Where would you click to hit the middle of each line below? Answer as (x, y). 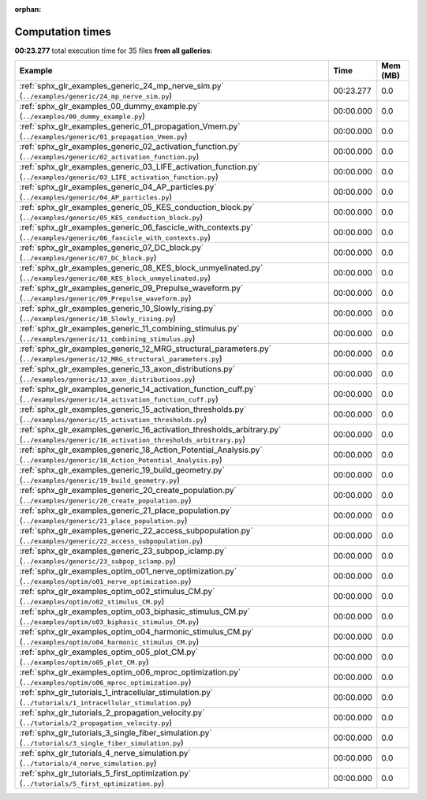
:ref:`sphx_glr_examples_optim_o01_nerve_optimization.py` (128, 571)
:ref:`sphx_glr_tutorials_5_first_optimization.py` (105, 773)
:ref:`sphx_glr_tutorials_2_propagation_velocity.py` (112, 712)
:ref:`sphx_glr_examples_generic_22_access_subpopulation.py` (136, 531)
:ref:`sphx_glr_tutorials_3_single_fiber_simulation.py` (116, 733)
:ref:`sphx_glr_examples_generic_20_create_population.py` (128, 491)
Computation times (63, 32)
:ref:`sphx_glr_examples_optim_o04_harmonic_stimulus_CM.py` (136, 632)
